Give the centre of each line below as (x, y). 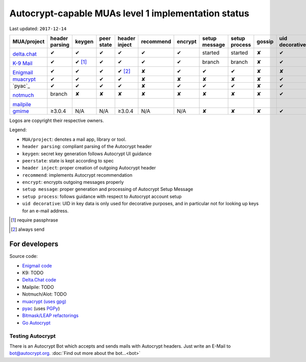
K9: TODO (33, 273)
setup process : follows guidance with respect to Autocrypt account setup (102, 196)
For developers (34, 244)
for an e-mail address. (45, 211)
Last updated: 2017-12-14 (38, 29)
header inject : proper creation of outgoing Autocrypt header (89, 168)
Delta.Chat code (39, 280)
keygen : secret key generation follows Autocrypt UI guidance (87, 154)
